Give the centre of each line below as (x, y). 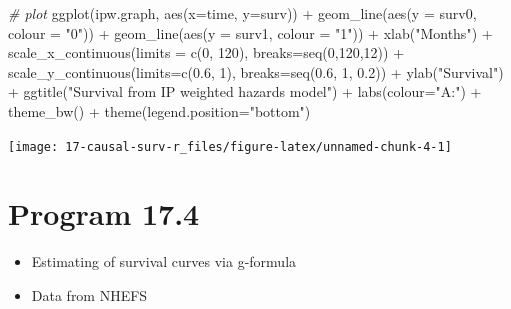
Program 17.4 (104, 213)
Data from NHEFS (89, 294)
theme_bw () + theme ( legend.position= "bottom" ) (159, 110)
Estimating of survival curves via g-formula (164, 261)
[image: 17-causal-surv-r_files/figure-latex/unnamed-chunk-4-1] (230, 146)
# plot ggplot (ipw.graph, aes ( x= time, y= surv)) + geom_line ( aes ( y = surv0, (242, 13)
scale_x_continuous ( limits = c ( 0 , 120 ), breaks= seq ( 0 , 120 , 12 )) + (206, 52)
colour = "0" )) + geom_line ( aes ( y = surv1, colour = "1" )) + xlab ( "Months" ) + (250, 32)
